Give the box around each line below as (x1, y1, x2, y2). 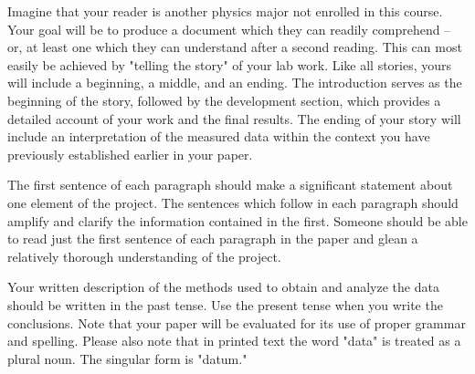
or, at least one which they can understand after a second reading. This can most (7, 37, 462, 57)
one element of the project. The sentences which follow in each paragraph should (7, 192, 459, 212)
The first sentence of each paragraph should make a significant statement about (7, 175, 453, 194)
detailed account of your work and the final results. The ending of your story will (7, 109, 461, 128)
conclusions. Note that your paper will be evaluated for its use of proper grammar (7, 313, 466, 332)
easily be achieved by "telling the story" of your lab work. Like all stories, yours (7, 55, 452, 74)
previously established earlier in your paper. (7, 144, 253, 163)
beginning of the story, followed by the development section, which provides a (7, 90, 441, 109)
